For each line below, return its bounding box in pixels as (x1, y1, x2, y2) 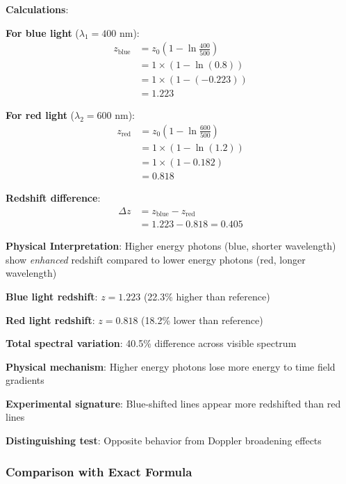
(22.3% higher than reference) (143, 289, 270, 303)
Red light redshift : (6, 312, 95, 327)
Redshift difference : (6, 191, 101, 205)
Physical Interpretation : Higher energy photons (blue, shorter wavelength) (6, 239, 336, 253)
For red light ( (6, 108, 75, 122)
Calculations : (6, 2, 69, 16)
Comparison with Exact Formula (6, 462, 192, 480)
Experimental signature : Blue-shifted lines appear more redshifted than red (6, 396, 341, 410)
